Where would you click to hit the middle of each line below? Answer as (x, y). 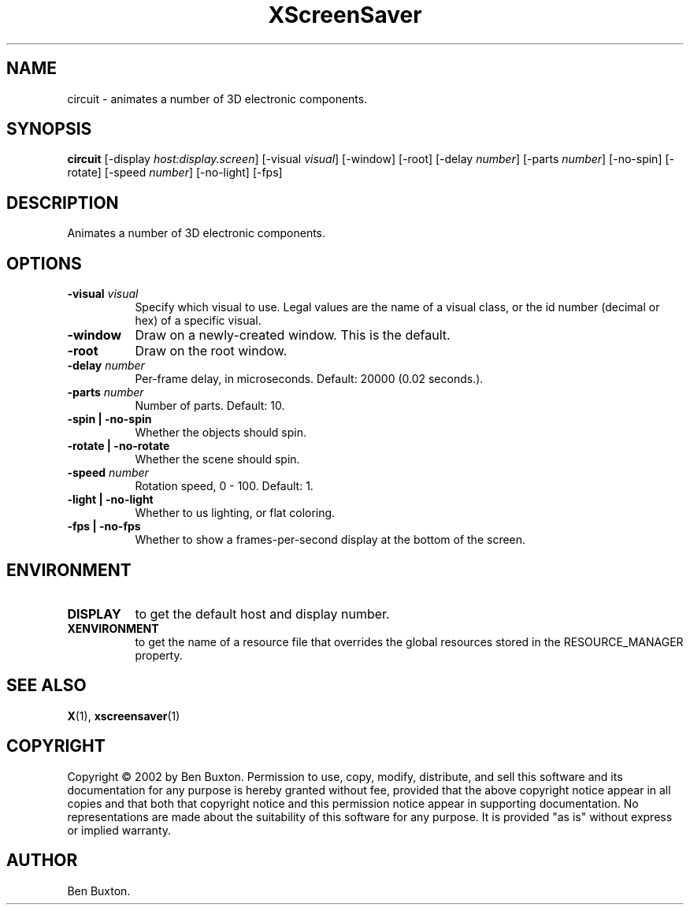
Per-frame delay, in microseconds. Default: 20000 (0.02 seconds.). (309, 379)
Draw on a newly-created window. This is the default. (293, 335)
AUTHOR (42, 861)
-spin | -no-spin (109, 419)
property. (159, 655)
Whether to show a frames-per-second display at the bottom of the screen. (330, 540)
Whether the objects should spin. (221, 433)
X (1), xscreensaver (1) (124, 716)
